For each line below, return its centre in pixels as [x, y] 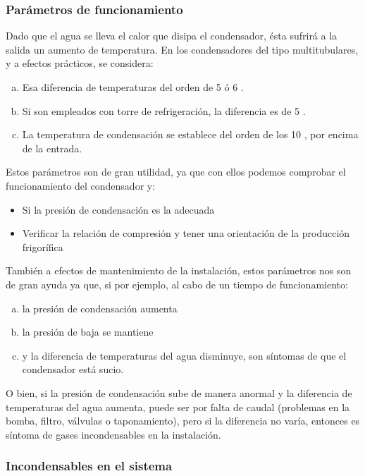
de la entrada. [52, 148]
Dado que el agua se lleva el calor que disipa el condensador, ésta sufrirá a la [172, 36]
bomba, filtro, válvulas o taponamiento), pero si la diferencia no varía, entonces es [183, 421]
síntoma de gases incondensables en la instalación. [113, 434]
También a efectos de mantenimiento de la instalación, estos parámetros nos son [179, 270]
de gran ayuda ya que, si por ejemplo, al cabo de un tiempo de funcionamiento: [177, 284]
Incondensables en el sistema [89, 466]
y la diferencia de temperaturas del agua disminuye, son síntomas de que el [184, 355]
